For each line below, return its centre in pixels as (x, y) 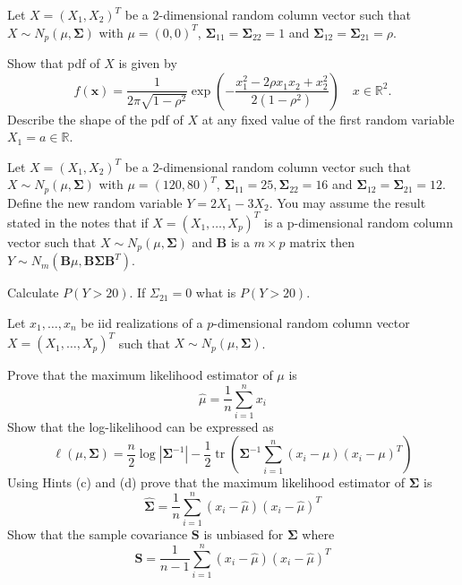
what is (216, 292)
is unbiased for (244, 534)
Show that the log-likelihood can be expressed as (141, 426)
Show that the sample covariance (98, 534)
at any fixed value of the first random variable (328, 119)
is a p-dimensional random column (359, 222)
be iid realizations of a (142, 323)
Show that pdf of (54, 63)
